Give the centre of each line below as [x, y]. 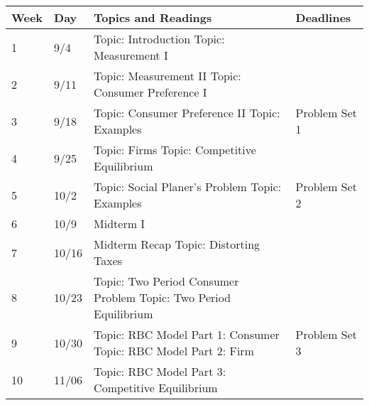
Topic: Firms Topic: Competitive [175, 150]
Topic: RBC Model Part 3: [160, 371]
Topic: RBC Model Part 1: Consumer [187, 334]
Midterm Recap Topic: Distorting [177, 244]
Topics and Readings [153, 17]
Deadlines [323, 17]
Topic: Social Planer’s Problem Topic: [188, 187]
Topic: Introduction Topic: [159, 39]
